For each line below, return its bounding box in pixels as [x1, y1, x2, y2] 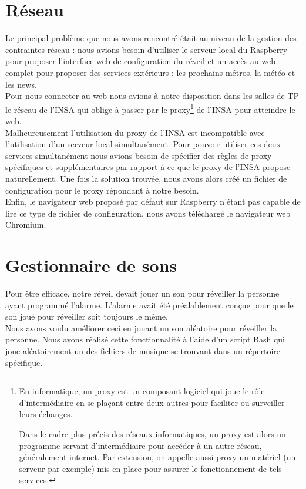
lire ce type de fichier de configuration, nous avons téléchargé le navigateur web [5, 207, 291, 219]
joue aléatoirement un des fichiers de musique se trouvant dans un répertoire [5, 344, 281, 357]
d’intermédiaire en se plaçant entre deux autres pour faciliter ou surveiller [19, 396, 285, 408]
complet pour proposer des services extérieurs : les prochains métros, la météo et [5, 66, 295, 78]
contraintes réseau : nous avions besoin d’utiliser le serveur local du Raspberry [5, 43, 288, 55]
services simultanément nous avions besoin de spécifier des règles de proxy [5, 149, 272, 161]
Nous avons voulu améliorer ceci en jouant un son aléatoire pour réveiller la [5, 321, 277, 334]
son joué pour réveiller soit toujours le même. [5, 310, 168, 322]
